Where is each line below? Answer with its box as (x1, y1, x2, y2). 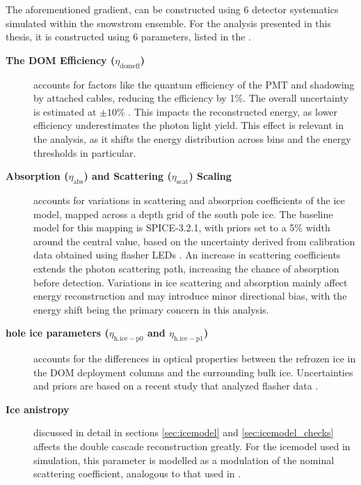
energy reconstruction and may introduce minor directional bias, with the (33, 288, 347, 303)
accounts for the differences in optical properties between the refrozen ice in (33, 351, 356, 366)
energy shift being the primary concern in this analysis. (33, 302, 269, 316)
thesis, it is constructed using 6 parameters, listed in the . (6, 29, 251, 44)
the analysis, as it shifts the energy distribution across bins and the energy (33, 131, 351, 146)
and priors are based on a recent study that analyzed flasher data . (33, 378, 319, 393)
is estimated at (33, 104, 97, 118)
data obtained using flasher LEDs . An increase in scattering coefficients (33, 247, 341, 262)
